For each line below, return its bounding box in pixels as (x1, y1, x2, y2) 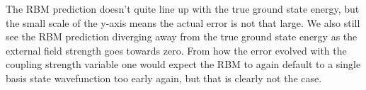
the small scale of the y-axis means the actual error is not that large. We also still (6, 15, 360, 30)
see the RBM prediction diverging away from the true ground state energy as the (6, 29, 358, 44)
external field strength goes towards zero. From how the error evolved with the (6, 43, 347, 57)
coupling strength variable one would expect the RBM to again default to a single (6, 57, 361, 72)
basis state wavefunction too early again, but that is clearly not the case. (6, 70, 322, 85)
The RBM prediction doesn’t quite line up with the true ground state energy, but (6, 1, 360, 16)
